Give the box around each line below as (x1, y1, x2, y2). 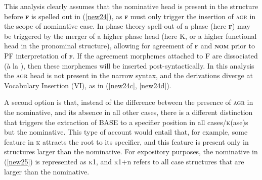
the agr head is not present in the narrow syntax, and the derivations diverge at (4, 70, 253, 81)
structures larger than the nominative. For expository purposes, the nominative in (4, 146, 258, 157)
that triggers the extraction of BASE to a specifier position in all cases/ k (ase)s (4, 116, 248, 127)
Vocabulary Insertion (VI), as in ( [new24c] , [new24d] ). (4, 80, 171, 90)
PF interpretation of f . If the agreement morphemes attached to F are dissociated (4, 50, 258, 61)
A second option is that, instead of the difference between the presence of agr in (4, 97, 253, 107)
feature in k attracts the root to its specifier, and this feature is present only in (4, 136, 249, 147)
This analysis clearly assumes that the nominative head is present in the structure (4, 1, 258, 11)
